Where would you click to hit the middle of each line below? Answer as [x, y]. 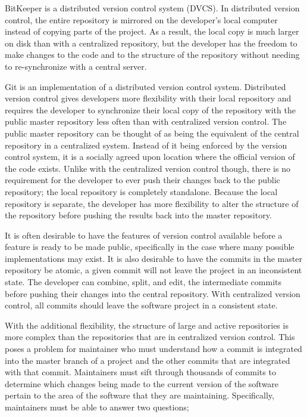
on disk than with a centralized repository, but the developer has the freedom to [151, 43]
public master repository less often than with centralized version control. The [146, 121]
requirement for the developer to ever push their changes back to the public [142, 180]
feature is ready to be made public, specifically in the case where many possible [150, 247]
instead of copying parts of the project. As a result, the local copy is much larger [152, 31]
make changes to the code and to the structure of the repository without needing [152, 55]
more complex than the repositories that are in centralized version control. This [150, 337]
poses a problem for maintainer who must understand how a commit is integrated [153, 349]
